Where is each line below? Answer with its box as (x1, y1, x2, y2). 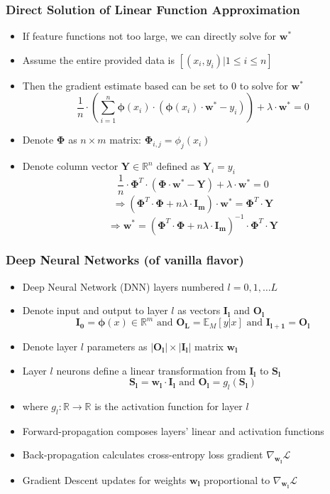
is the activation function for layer (94, 398, 243, 413)
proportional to (204, 472, 270, 487)
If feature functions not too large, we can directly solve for (22, 28, 277, 43)
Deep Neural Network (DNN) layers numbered (22, 279, 224, 294)
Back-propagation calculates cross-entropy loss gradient (22, 447, 263, 462)
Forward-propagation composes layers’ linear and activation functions (22, 423, 324, 438)
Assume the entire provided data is (22, 52, 175, 67)
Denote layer (22, 338, 78, 353)
